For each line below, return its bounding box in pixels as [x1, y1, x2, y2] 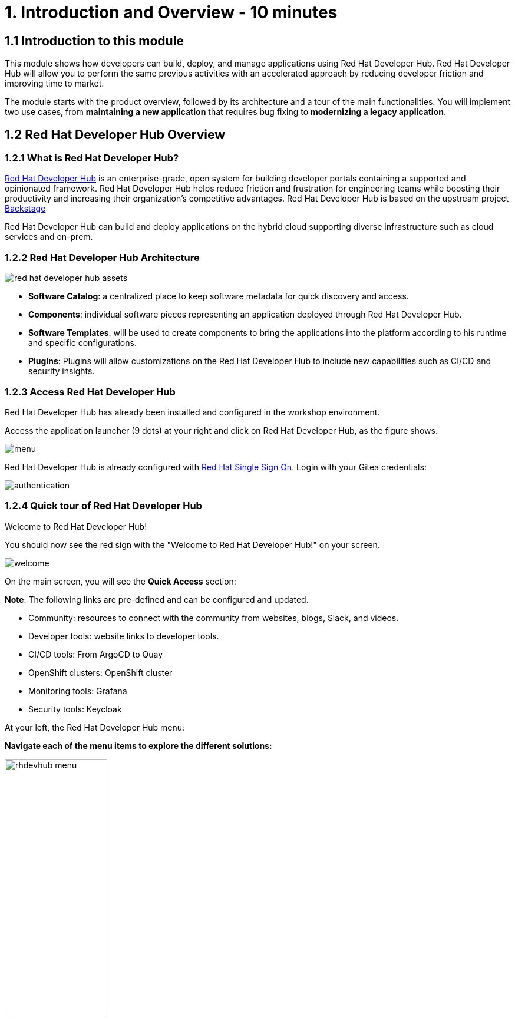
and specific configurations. [28, 338, 137, 348]
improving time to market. [5, 78, 104, 89]
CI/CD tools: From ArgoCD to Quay [28, 649, 163, 659]
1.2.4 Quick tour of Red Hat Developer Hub [5, 500, 202, 512]
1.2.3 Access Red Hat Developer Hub [5, 385, 176, 398]
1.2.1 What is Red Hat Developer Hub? [5, 152, 179, 164]
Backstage [5, 203, 46, 214]
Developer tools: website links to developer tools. [28, 631, 219, 641]
